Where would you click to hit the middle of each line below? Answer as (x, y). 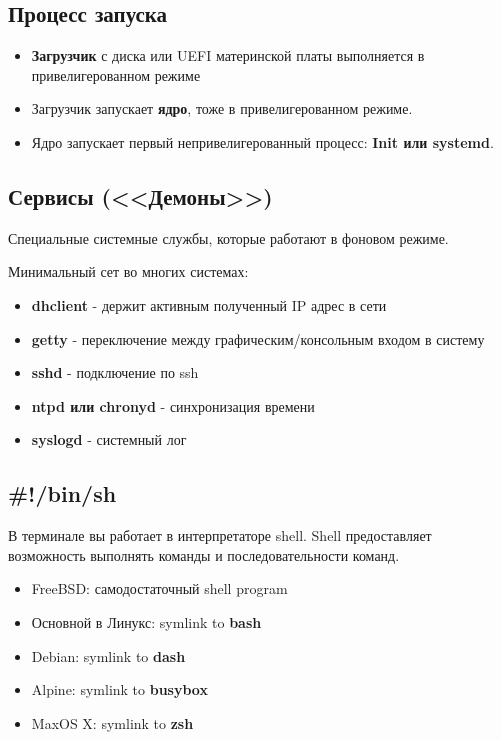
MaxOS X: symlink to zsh (112, 722)
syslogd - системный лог (109, 439)
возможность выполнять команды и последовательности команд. (204, 554)
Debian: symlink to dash (108, 655)
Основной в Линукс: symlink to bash (146, 621)
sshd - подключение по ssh (115, 372)
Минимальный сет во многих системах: (128, 271)
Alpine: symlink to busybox (119, 689)
